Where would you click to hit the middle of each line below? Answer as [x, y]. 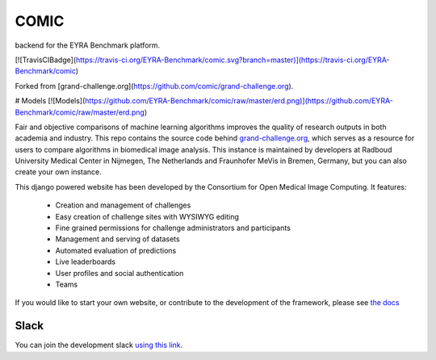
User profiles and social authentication [119, 273]
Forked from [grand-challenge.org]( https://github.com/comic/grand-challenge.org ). [154, 86]
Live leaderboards [86, 262]
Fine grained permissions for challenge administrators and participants [173, 228]
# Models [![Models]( [50, 101]
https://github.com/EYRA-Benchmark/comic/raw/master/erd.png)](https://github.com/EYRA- [239, 101]
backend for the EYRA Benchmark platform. [88, 45]
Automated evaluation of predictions [116, 250]
